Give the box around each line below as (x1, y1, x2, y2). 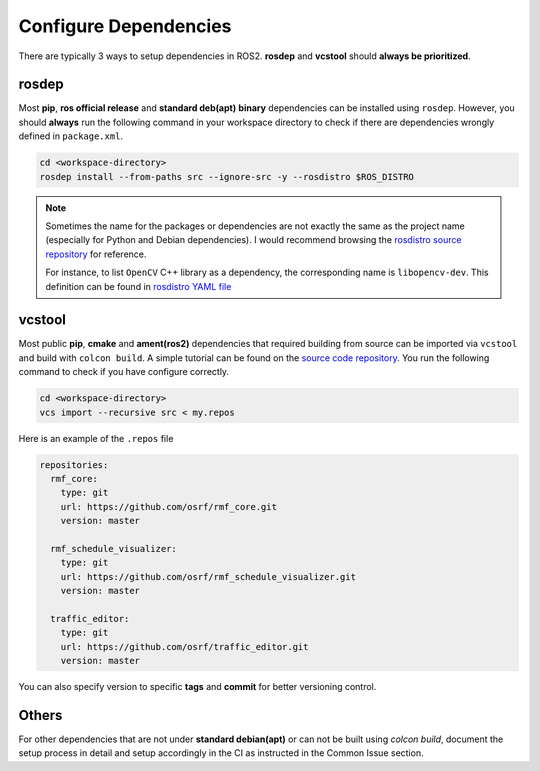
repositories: (39, 459, 109, 470)
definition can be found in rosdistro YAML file (45, 280, 232, 292)
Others (18, 706, 63, 724)
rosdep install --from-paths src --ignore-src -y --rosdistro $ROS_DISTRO (39, 171, 415, 182)
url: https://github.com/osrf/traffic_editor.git (60, 641, 309, 652)
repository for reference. (45, 248, 147, 260)
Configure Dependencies (18, 15, 232, 37)
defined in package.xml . (18, 130, 124, 142)
